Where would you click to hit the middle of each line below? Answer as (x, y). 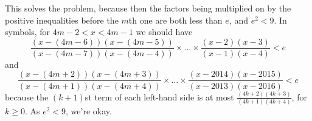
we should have (164, 32)
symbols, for (28, 32)
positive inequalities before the (62, 20)
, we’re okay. (89, 111)
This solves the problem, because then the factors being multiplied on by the (148, 8)
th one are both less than (175, 20)
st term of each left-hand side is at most (159, 96)
